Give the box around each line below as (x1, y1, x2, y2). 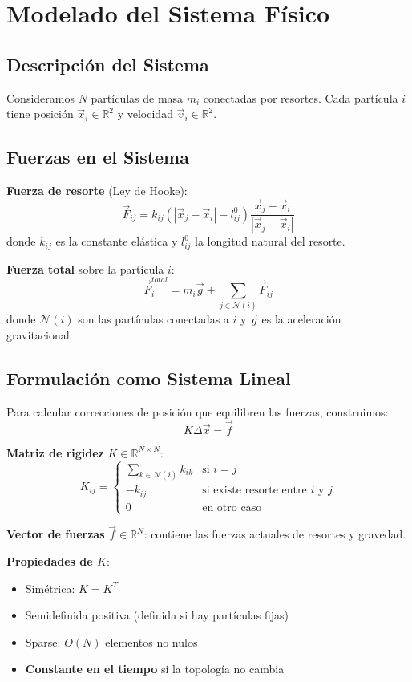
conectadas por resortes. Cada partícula (203, 89, 398, 106)
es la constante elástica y (55, 233, 178, 250)
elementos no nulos (105, 633, 198, 650)
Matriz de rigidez (6, 444, 104, 461)
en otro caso (202, 501, 262, 514)
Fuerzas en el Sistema (6, 144, 189, 169)
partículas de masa (91, 89, 184, 106)
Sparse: (25, 633, 61, 650)
